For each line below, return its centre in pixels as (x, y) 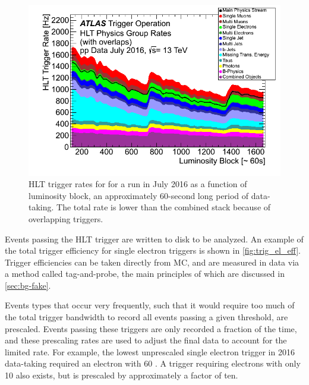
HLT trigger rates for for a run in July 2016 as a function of (138, 184)
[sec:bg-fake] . (28, 285)
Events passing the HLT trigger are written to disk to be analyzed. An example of (154, 239)
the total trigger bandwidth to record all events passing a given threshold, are (146, 317)
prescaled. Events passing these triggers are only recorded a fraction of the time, (151, 328)
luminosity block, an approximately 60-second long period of (139, 195)
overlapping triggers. (66, 218)
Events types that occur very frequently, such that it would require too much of (150, 305)
